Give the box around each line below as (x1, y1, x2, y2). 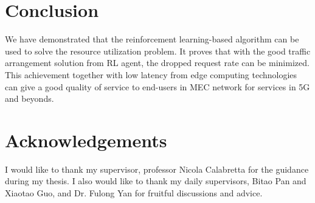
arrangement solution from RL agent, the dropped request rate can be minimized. (5, 56, 310, 69)
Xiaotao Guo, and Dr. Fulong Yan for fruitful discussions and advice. (5, 187, 263, 199)
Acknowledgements (5, 127, 167, 152)
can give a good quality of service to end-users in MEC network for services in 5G (5, 80, 310, 93)
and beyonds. (5, 92, 54, 105)
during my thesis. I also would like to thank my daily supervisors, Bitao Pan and (5, 175, 306, 187)
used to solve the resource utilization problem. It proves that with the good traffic (5, 44, 311, 57)
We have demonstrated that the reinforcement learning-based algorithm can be (5, 33, 299, 45)
